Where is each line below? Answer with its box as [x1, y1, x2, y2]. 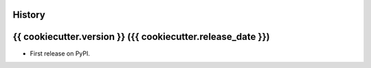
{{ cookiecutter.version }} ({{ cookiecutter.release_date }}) [12, 31, 271, 43]
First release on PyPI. [30, 49, 91, 58]
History [12, 9, 46, 21]
